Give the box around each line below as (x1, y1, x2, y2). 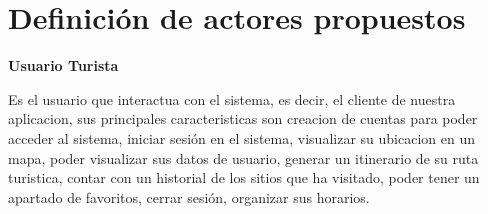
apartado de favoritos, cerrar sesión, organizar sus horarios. (8, 186, 370, 207)
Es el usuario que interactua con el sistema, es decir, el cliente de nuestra (8, 88, 456, 109)
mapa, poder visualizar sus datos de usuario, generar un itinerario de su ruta (8, 147, 479, 168)
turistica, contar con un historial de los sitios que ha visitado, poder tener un (8, 167, 480, 188)
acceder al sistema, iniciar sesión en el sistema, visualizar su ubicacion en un (8, 127, 475, 148)
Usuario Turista (8, 55, 119, 76)
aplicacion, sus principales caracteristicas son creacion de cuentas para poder (8, 108, 478, 129)
